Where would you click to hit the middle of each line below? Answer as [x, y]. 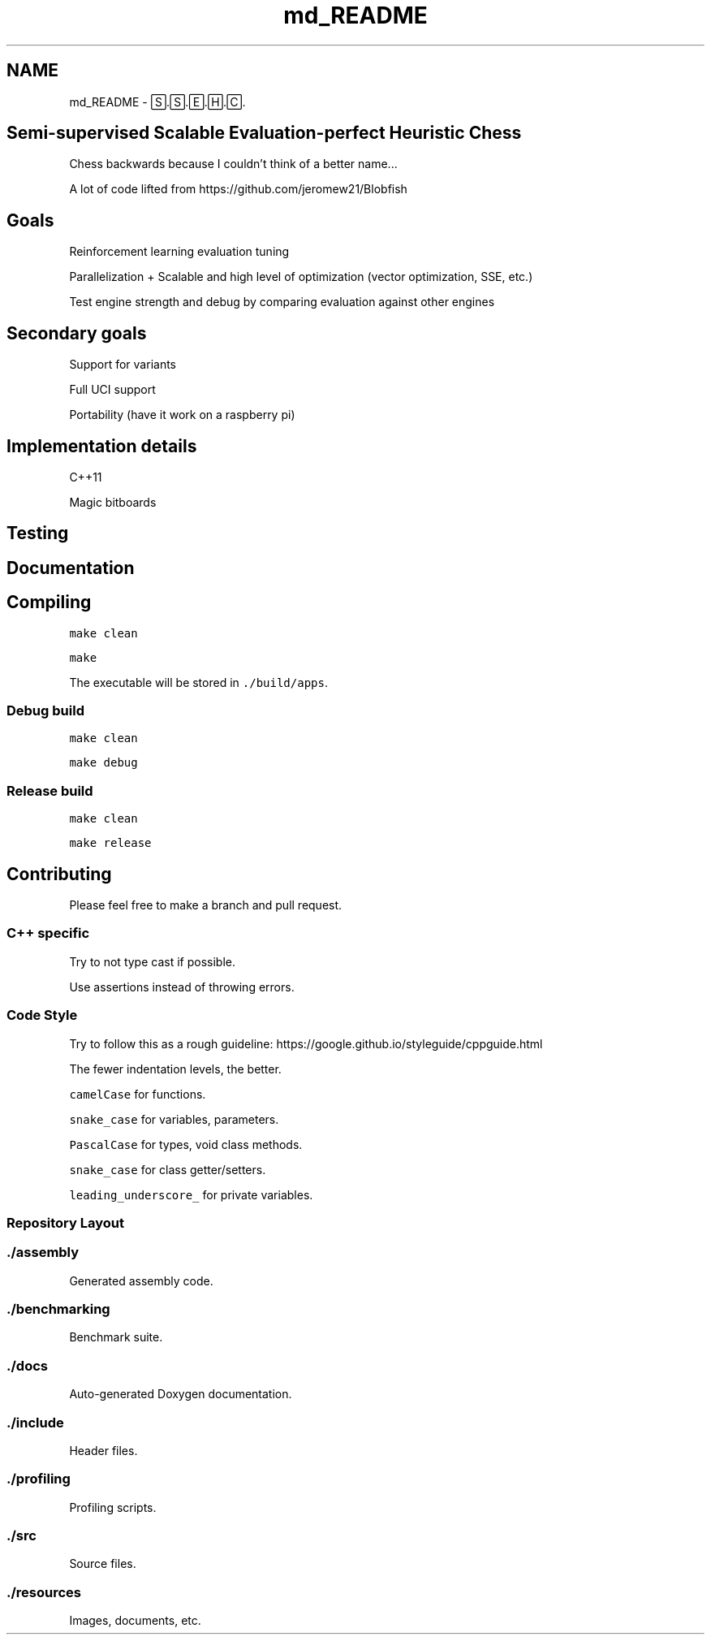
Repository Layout [65, 1222]
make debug [103, 763]
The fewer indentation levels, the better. [175, 1069]
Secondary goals [77, 333]
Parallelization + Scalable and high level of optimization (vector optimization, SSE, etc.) [301, 277]
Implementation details [102, 446]
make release [110, 843]
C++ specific [48, 933]
